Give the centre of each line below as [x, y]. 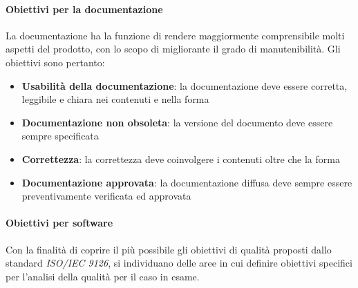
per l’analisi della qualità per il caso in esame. [103, 276]
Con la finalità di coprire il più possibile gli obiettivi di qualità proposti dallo [169, 249]
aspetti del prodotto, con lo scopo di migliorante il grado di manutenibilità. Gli [173, 49]
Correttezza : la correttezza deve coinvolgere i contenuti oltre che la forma [181, 159]
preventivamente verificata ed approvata [106, 196]
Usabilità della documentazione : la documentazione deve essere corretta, [185, 85]
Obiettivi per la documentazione [84, 9]
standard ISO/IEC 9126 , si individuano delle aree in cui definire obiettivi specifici [179, 263]
